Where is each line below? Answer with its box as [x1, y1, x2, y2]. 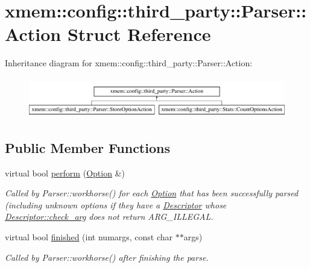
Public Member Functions [5, 138, 170, 157]
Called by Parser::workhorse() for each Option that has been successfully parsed [5, 187, 299, 199]
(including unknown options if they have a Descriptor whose [5, 198, 227, 211]
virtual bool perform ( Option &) [5, 166, 125, 179]
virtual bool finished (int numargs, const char [5, 230, 173, 243]
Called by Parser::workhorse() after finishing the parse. [5, 251, 209, 263]
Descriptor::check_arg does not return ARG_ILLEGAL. [5, 210, 214, 223]
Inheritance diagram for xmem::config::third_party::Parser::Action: [5, 57, 253, 69]
